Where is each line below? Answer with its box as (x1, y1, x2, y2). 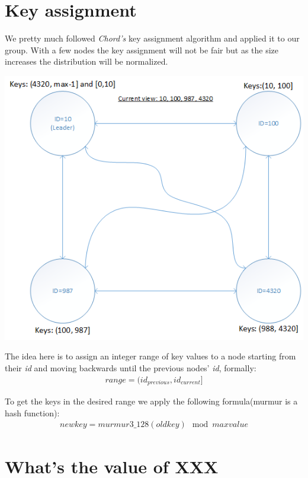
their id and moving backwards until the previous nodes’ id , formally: (5, 362, 256, 374)
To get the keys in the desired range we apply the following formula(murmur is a (5, 395, 298, 407)
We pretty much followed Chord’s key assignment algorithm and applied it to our (5, 32, 300, 44)
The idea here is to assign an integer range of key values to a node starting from (5, 350, 296, 362)
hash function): (5, 406, 60, 419)
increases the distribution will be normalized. (5, 55, 168, 68)
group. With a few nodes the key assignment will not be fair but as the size (5, 43, 279, 56)
